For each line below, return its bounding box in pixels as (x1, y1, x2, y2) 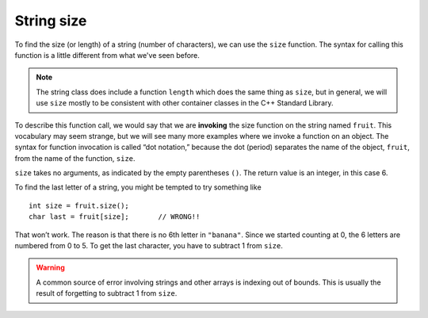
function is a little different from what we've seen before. (14, 50, 200, 59)
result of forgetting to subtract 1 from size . (36, 289, 178, 298)
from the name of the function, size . (14, 153, 136, 163)
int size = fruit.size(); (29, 201, 130, 210)
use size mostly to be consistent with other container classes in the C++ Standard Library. (36, 98, 334, 108)
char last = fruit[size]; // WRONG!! (29, 213, 201, 221)
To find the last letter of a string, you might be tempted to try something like (14, 182, 262, 192)
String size (14, 12, 87, 29)
